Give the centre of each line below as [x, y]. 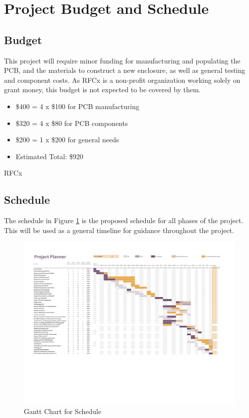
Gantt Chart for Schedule [63, 411]
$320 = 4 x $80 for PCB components [72, 123]
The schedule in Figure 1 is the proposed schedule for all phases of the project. [124, 220]
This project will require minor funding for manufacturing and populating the [122, 60]
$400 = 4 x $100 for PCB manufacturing [77, 106]
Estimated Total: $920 [49, 156]
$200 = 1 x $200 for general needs [67, 140]
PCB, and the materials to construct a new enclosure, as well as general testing [125, 70]
